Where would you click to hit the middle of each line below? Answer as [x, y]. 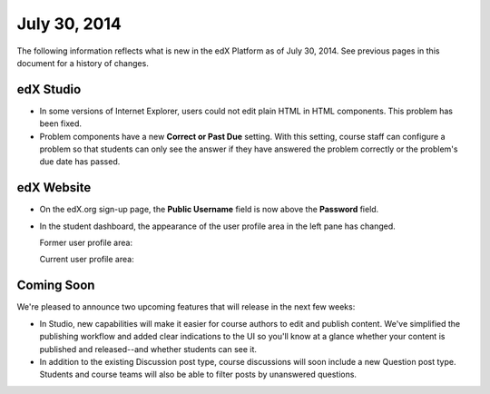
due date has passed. [80, 162]
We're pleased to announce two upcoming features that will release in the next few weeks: [186, 307]
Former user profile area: [86, 243]
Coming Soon [56, 286]
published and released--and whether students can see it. [148, 349]
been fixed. [60, 123]
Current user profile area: [87, 260]
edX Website [54, 187]
